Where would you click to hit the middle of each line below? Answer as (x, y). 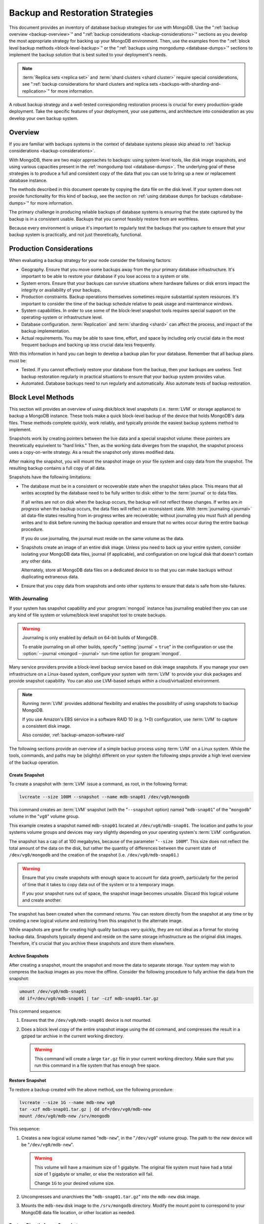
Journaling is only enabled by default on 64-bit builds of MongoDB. (90, 638)
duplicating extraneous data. (50, 577)
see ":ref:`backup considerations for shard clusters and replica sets (90, 84)
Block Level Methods (42, 397)
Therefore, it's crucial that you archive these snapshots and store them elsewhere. (92, 943)
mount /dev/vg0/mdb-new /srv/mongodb (65, 1116)
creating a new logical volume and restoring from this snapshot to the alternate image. (96, 921)
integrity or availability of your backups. (61, 290)
